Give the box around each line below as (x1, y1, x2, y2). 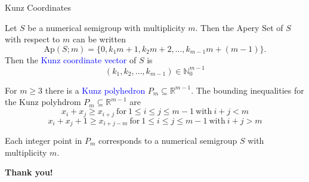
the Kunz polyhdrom (5, 95, 81, 108)
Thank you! (5, 166, 53, 178)
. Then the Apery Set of (195, 21, 283, 33)
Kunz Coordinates (5, 1, 71, 13)
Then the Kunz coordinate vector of (5, 53, 137, 66)
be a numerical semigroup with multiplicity (27, 21, 186, 33)
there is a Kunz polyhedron (45, 84, 146, 96)
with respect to (5, 33, 60, 45)
